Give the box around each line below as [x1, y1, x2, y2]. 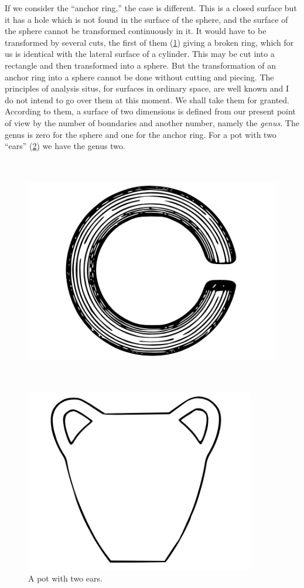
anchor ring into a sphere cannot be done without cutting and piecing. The [5, 70, 274, 83]
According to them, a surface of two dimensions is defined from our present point [5, 105, 296, 117]
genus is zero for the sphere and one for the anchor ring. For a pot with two [5, 128, 276, 140]
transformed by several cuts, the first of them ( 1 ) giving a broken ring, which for [5, 36, 294, 48]
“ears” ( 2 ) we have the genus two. [5, 140, 125, 152]
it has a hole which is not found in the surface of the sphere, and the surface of [5, 13, 288, 25]
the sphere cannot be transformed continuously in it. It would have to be [5, 25, 267, 37]
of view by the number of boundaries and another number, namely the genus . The [5, 116, 299, 129]
